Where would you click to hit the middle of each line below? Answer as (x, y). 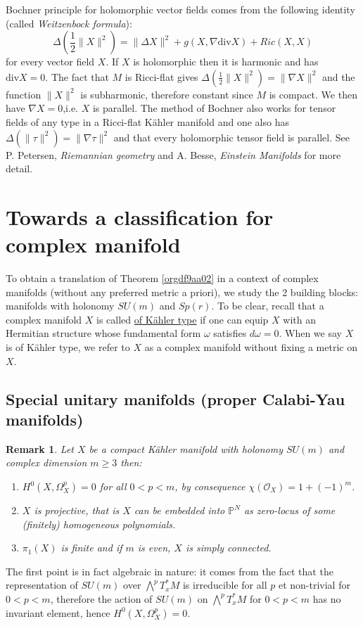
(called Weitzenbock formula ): (69, 23)
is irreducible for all (225, 585)
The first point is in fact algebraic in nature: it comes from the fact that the (170, 571)
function (24, 94)
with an (300, 319)
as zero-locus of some (289, 510)
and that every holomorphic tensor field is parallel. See (231, 137)
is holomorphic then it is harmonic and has (226, 62)
